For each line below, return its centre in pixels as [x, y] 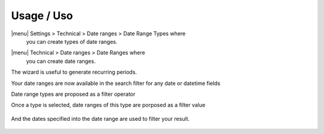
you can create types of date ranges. [72, 41]
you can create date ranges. [61, 61]
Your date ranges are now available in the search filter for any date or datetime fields [116, 83]
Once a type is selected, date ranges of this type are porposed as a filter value [108, 105]
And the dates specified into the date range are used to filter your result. [100, 118]
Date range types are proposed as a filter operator [73, 94]
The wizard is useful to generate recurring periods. [74, 72]
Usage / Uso [42, 16]
